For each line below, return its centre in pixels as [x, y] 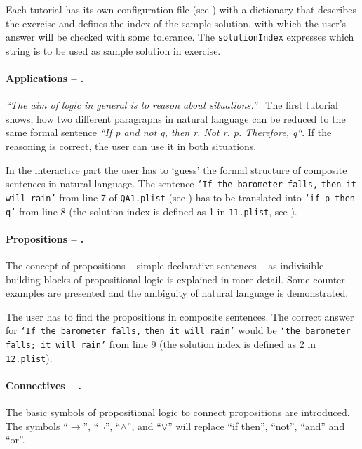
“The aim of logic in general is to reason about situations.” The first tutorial [172, 105]
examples [25, 293]
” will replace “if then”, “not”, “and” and [256, 425]
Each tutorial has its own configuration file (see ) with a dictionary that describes [181, 9]
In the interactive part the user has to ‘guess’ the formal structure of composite [176, 169]
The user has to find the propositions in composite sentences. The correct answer [180, 316]
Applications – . [45, 78]
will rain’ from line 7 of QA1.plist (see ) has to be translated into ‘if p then [181, 197]
